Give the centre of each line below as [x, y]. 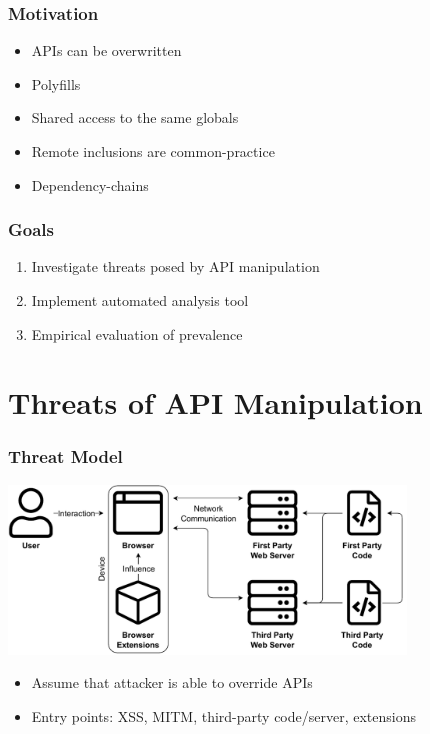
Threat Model [65, 456]
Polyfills [56, 83]
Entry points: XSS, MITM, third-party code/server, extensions [223, 716]
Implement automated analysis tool [140, 300]
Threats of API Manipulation [215, 402]
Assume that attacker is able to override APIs [172, 682]
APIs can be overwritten [106, 50]
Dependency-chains [90, 184]
